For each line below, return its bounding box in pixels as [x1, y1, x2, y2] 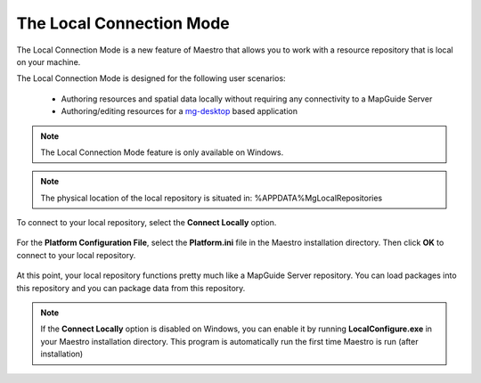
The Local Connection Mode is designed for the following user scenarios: [16, 73, 286, 84]
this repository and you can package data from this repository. [16, 282, 246, 293]
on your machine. [16, 56, 81, 67]
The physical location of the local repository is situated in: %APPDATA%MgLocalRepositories [40, 192, 383, 203]
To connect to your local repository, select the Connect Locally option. [16, 217, 277, 228]
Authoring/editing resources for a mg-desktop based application [61, 106, 298, 117]
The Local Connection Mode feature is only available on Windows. [40, 147, 284, 158]
